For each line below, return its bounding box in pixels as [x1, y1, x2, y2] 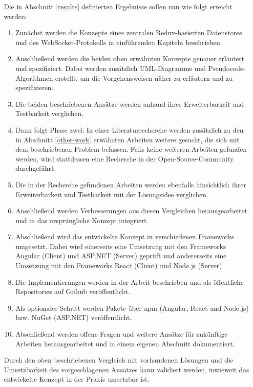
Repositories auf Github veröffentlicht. [15, 286, 130, 296]
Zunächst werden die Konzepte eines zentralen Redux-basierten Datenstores [15, 27, 242, 38]
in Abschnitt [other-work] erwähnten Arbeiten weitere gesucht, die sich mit [15, 134, 240, 144]
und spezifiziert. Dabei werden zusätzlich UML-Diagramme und [15, 63, 206, 73]
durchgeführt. [15, 163, 56, 173]
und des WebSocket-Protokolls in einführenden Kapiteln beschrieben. [15, 37, 222, 47]
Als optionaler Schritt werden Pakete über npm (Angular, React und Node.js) [15, 302, 249, 313]
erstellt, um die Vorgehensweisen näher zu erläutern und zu [55, 72, 233, 83]
